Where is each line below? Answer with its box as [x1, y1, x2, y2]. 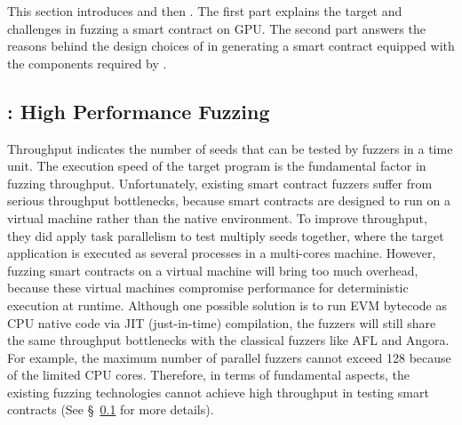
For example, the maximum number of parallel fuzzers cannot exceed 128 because [7, 348, 451, 366]
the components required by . [7, 53, 167, 72]
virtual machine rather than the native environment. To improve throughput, [7, 208, 427, 227]
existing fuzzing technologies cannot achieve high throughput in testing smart [7, 382, 429, 401]
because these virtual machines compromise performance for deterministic [7, 278, 409, 297]
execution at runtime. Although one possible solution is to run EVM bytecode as [7, 295, 447, 314]
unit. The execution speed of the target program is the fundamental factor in [7, 156, 426, 175]
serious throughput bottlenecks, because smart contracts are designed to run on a [7, 191, 450, 210]
